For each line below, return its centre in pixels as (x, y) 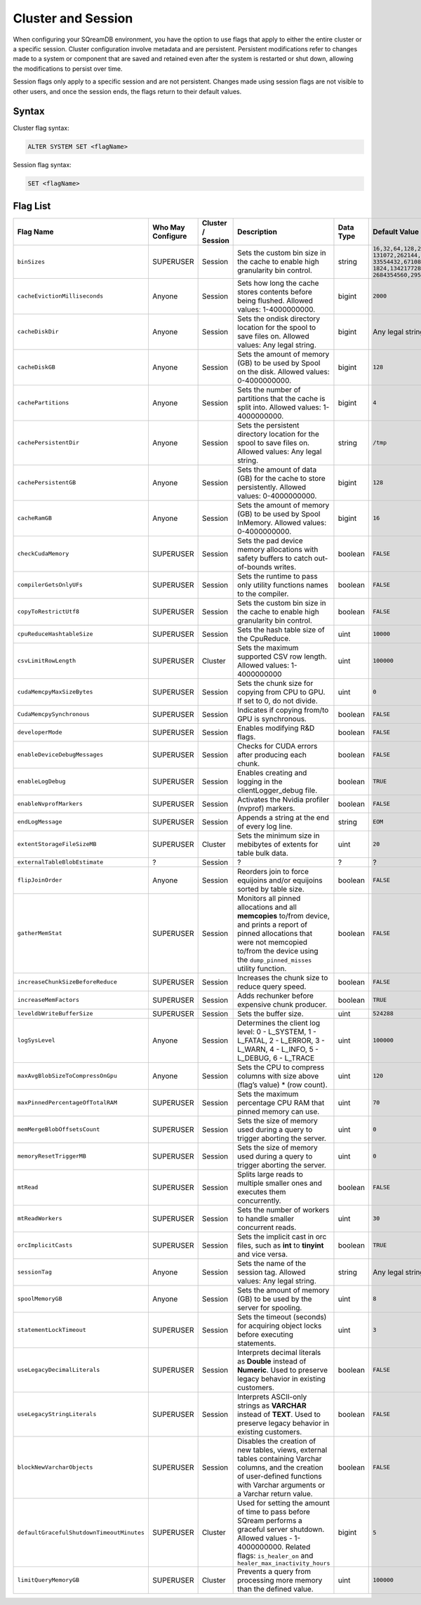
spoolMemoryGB (40, 1299)
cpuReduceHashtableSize (55, 634)
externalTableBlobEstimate (60, 863)
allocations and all (267, 907)
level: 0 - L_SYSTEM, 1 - (277, 1031)
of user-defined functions (280, 1476)
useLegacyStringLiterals (57, 1414)
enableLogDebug (41, 782)
